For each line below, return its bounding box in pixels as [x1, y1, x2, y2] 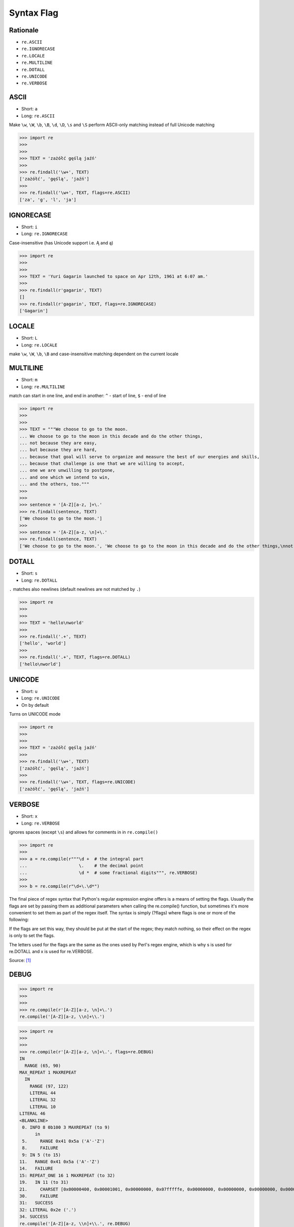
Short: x [21, 813, 38, 819]
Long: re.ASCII [21, 113, 55, 119]
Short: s [21, 570, 38, 576]
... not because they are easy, [19, 440, 98, 446]
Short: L [21, 335, 38, 341]
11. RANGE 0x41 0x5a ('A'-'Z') [19, 1159, 100, 1164]
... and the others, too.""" [19, 481, 90, 487]
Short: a [21, 106, 38, 112]
